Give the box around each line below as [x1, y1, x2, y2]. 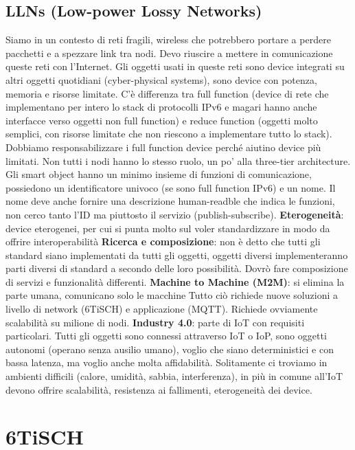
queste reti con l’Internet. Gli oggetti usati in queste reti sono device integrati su [5, 59, 345, 74]
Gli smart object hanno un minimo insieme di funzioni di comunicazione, [5, 167, 312, 181]
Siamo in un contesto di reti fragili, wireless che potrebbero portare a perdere [5, 32, 331, 47]
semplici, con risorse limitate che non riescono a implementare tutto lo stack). [5, 126, 332, 141]
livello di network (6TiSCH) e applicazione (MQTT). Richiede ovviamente [5, 302, 318, 316]
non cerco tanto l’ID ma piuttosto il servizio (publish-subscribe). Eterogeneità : [5, 207, 344, 221]
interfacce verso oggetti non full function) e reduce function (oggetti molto [5, 113, 318, 127]
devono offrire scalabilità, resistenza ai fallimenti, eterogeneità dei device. [5, 382, 312, 396]
